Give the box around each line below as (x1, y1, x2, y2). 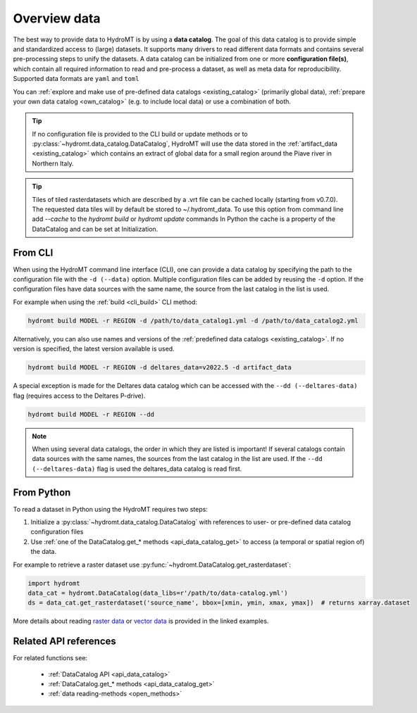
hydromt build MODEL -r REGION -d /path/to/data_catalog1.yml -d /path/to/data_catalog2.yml (27, 317, 359, 324)
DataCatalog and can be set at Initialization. (32, 225, 158, 233)
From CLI (13, 246, 54, 258)
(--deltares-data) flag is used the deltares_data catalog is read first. (32, 465, 242, 473)
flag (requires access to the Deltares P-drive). (13, 391, 146, 400)
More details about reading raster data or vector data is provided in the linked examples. (13, 617, 269, 626)
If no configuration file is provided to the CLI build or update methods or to (32, 130, 248, 138)
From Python (13, 486, 71, 498)
